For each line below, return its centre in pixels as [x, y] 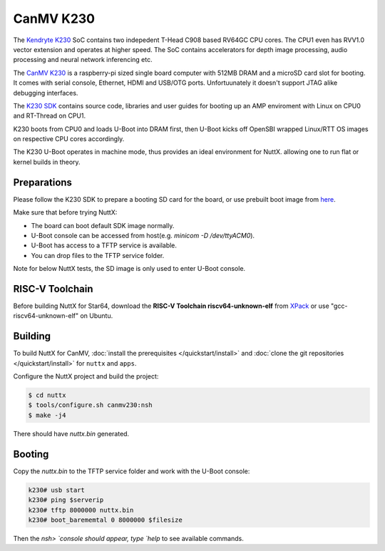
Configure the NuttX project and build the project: [86, 376]
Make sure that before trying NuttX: [65, 212]
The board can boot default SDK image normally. [103, 225]
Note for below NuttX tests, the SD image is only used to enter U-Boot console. [129, 269]
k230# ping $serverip [66, 500]
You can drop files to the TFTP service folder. [98, 255]
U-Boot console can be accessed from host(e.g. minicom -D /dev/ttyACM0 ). [143, 235]
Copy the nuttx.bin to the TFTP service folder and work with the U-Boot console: [132, 471]
